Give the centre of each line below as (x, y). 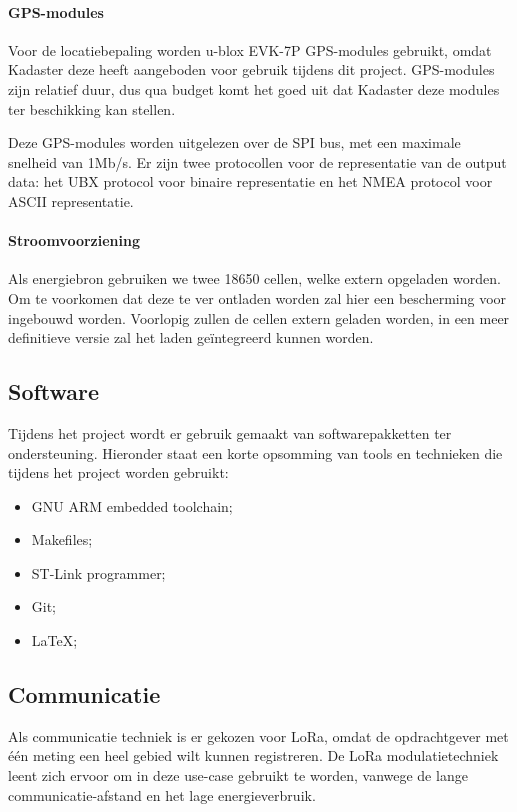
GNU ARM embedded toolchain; (132, 505)
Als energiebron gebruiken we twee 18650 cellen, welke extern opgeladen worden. (254, 278)
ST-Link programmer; (98, 572)
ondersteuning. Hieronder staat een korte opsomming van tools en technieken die (255, 452)
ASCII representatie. (71, 200)
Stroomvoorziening (74, 240)
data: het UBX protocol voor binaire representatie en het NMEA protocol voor (250, 181)
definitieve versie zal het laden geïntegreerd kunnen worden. (191, 337)
